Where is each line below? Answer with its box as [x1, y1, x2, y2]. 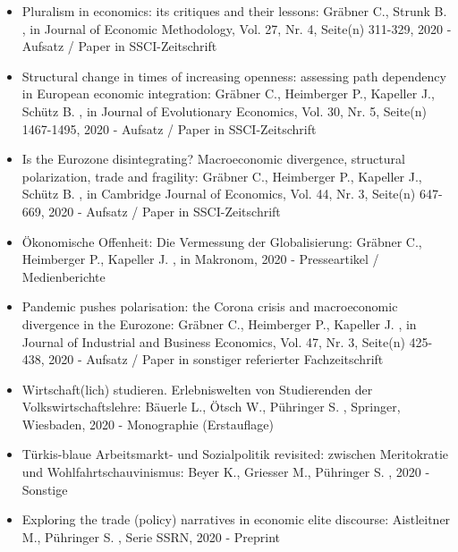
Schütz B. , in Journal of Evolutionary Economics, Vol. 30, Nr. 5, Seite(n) [21, 101, 427, 120]
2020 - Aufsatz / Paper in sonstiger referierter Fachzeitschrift [48, 350, 384, 369]
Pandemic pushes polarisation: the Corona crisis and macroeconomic [21, 297, 398, 316]
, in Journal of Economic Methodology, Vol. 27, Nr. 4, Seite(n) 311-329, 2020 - [21, 19, 452, 38]
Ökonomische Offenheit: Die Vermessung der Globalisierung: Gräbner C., [21, 232, 422, 251]
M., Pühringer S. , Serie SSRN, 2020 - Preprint [21, 527, 281, 546]
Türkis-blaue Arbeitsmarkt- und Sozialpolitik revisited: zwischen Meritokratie [21, 445, 449, 463]
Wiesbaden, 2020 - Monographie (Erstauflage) [21, 414, 275, 433]
